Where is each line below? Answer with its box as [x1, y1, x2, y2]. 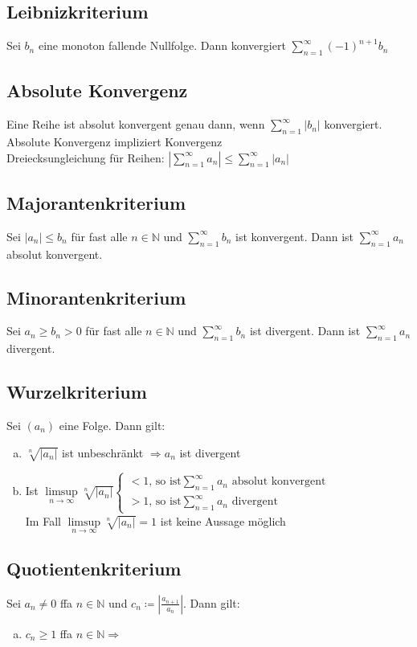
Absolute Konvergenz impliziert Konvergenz [6, 133, 223, 149]
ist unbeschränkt [61, 444, 144, 461]
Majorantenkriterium [6, 190, 186, 215]
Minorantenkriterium [6, 285, 186, 309]
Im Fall [25, 512, 61, 529]
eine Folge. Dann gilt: [59, 416, 166, 433]
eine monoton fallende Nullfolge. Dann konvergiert [38, 37, 286, 54]
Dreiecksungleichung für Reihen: [6, 149, 165, 166]
